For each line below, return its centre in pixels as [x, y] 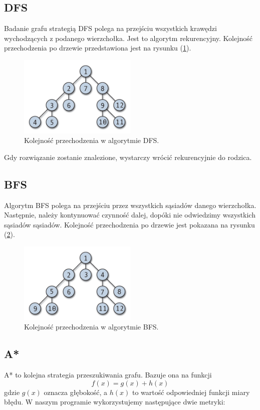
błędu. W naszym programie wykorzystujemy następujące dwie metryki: [115, 402]
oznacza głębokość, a [76, 392]
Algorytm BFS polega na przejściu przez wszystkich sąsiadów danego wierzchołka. [130, 205]
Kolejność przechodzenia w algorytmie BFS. [91, 327]
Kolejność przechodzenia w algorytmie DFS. [92, 140]
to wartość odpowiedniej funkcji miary [191, 392]
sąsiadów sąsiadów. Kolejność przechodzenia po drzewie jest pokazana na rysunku [129, 224]
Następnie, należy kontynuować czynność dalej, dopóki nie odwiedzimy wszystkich [130, 215]
